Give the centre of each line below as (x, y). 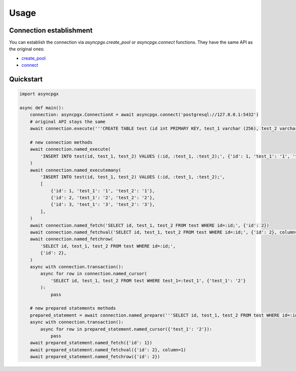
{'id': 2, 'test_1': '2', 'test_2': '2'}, (103, 198)
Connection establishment (51, 30)
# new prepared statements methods (73, 308)
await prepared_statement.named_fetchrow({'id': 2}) (95, 357)
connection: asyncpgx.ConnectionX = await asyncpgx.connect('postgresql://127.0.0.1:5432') (144, 115)
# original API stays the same (68, 122)
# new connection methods (61, 142)
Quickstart (26, 79)
